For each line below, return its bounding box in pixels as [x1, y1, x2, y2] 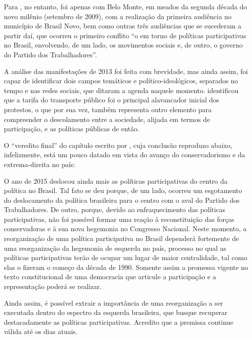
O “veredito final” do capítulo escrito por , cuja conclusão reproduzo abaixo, [4, 140, 232, 150]
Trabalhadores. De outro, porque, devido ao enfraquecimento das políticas [4, 204, 225, 215]
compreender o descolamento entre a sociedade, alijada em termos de [4, 114, 210, 124]
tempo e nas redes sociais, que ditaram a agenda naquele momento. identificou [4, 85, 239, 95]
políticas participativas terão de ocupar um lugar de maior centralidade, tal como [4, 252, 248, 263]
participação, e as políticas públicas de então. [4, 123, 140, 134]
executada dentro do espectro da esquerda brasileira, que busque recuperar [4, 307, 228, 317]
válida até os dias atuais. [4, 326, 78, 337]
